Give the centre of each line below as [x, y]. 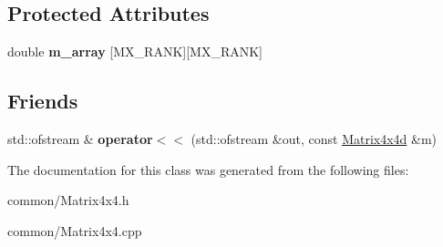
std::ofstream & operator [80, 139]
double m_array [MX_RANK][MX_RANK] [135, 51]
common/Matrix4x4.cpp [75, 230]
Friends [43, 101]
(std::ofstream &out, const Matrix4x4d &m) [314, 139]
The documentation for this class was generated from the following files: [208, 169]
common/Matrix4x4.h [68, 200]
